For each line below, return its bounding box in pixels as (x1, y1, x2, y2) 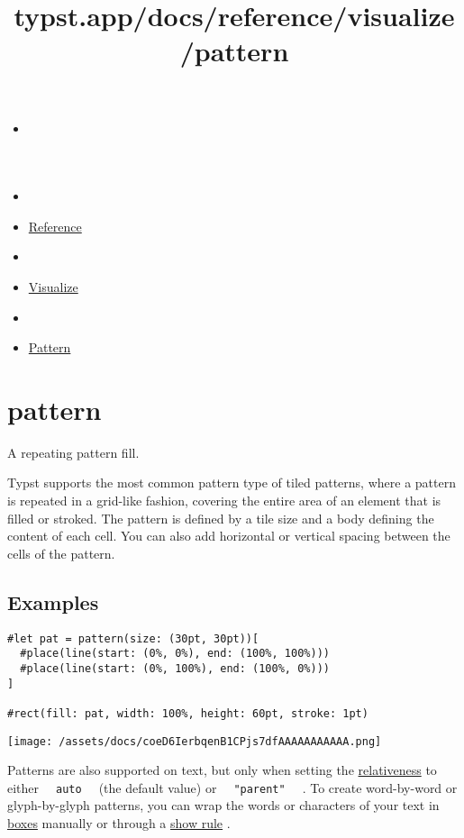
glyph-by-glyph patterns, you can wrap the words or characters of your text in (7, 796, 440, 815)
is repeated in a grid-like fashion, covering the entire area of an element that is (7, 491, 441, 510)
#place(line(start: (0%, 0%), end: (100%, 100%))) (20, 647, 330, 660)
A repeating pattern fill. (7, 442, 140, 461)
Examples (7, 588, 99, 615)
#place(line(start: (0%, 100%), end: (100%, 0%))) (20, 661, 330, 675)
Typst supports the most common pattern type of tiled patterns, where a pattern (7, 473, 456, 492)
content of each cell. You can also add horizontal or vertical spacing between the (7, 526, 450, 545)
